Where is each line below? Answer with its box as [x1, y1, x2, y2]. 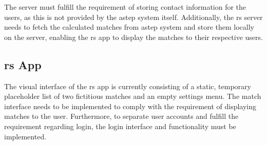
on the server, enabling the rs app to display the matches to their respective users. [4, 31, 263, 42]
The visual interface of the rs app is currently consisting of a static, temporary [4, 80, 251, 91]
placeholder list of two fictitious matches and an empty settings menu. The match [4, 91, 261, 101]
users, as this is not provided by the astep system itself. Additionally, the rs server [4, 11, 263, 22]
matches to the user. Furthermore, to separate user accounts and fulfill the [4, 111, 239, 121]
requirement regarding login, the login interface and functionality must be [4, 120, 236, 131]
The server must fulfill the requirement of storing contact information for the [4, 2, 246, 12]
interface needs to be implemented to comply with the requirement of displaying [4, 100, 257, 111]
